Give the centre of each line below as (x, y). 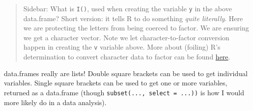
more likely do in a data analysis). (55, 102)
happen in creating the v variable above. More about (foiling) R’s (122, 47)
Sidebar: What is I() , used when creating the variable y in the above (127, 8)
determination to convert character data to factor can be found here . (127, 57)
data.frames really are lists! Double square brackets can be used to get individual (126, 73)
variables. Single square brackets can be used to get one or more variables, (116, 83)
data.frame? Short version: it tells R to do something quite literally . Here (133, 18)
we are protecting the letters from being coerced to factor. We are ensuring (136, 28)
